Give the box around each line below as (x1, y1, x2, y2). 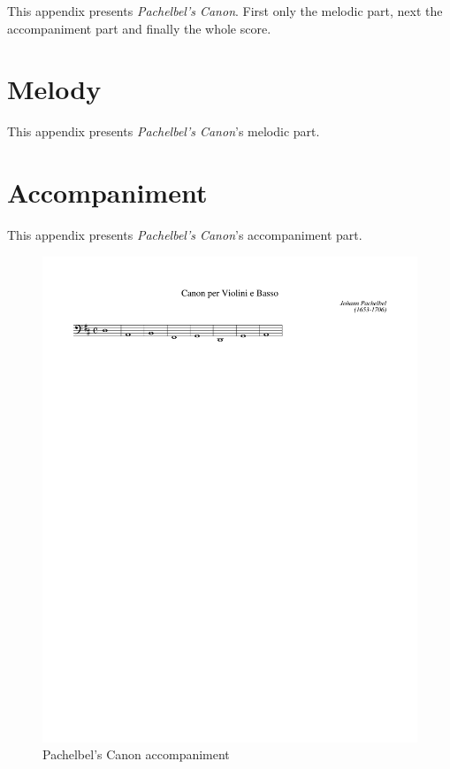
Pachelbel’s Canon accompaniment (42, 745, 230, 764)
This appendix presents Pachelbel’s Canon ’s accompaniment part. (7, 226, 362, 244)
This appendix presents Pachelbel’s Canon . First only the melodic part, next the (7, 2, 443, 19)
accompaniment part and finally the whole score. (7, 19, 271, 37)
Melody (7, 71, 102, 107)
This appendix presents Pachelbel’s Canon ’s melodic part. (7, 122, 320, 141)
